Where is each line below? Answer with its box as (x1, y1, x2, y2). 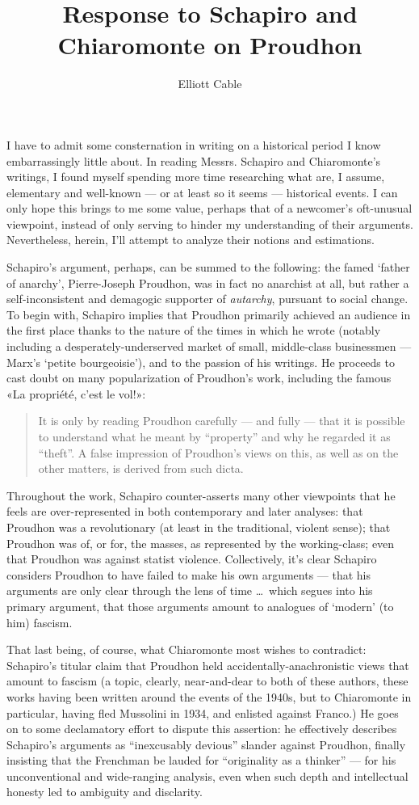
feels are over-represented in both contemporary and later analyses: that (6, 503, 363, 520)
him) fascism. (6, 613, 73, 630)
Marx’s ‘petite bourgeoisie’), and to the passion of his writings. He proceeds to (6, 353, 395, 370)
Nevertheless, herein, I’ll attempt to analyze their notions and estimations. (6, 231, 375, 248)
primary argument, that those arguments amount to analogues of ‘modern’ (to (6, 597, 394, 614)
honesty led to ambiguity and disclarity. (6, 783, 203, 800)
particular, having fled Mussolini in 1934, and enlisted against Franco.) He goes (6, 704, 399, 721)
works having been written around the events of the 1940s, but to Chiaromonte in (6, 688, 412, 705)
